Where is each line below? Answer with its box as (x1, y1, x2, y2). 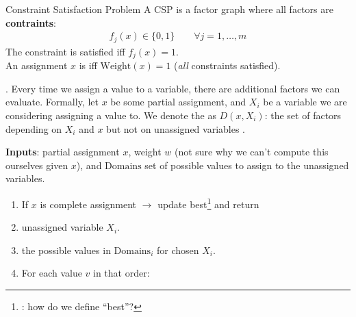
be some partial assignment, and (110, 94, 246, 109)
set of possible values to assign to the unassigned (144, 157, 349, 172)
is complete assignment (40, 196, 137, 211)
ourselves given (5, 157, 68, 172)
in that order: (93, 266, 150, 280)
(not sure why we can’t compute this (174, 144, 329, 159)
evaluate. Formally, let (5, 94, 99, 109)
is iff (79, 58, 97, 73)
